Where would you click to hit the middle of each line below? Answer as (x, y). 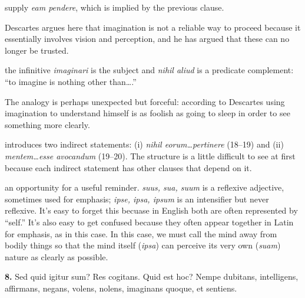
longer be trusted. (37, 50)
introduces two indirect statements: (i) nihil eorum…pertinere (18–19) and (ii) (144, 144)
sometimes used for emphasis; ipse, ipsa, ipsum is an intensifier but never (137, 199)
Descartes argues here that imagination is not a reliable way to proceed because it (153, 27)
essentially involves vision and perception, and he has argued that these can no (147, 39)
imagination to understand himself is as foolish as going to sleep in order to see (147, 113)
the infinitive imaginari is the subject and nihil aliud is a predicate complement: (149, 70)
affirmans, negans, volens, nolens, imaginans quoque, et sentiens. (121, 288)
